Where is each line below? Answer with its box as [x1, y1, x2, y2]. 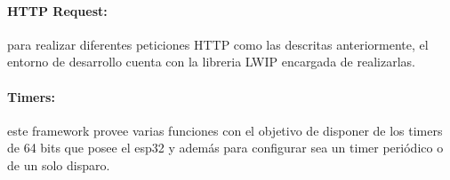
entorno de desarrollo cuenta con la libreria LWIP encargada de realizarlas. [7, 52, 415, 71]
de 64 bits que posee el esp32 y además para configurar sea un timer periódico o [7, 138, 444, 157]
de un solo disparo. [7, 155, 110, 174]
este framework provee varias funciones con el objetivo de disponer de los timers [7, 121, 443, 139]
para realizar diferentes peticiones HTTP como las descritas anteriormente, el [7, 35, 429, 53]
